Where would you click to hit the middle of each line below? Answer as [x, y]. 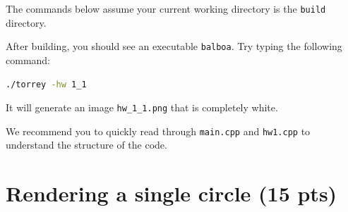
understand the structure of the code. [86, 145]
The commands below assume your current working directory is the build [166, 8]
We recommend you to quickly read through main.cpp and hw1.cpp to [158, 131]
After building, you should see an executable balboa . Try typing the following [174, 46]
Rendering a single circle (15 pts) [172, 193]
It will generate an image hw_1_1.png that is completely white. [142, 107]
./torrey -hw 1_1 [46, 84]
